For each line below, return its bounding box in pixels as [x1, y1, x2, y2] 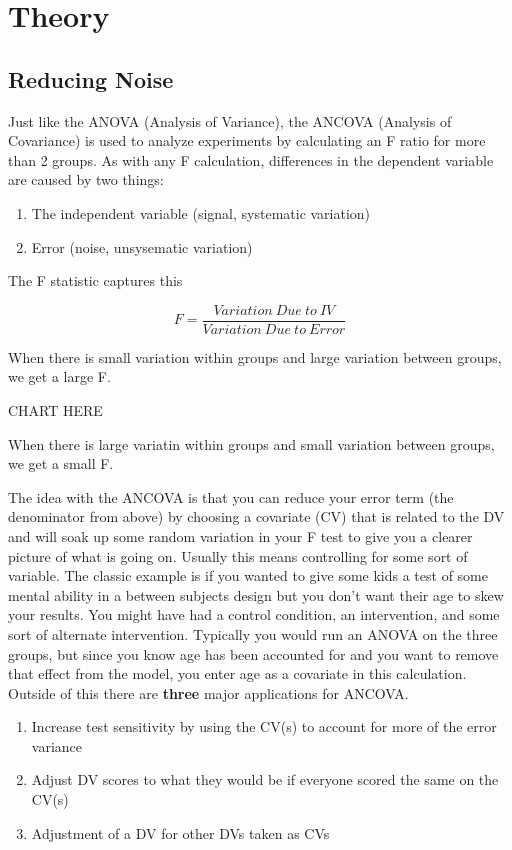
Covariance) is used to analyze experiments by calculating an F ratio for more [8, 130, 486, 151]
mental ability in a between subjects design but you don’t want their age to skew [8, 584, 504, 605]
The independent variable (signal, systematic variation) [31, 202, 371, 223]
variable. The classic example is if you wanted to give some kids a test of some [8, 565, 488, 586]
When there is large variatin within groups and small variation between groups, [8, 433, 495, 454]
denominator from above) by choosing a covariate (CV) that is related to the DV [8, 506, 505, 527]
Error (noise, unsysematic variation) [31, 236, 253, 257]
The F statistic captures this [8, 270, 183, 291]
